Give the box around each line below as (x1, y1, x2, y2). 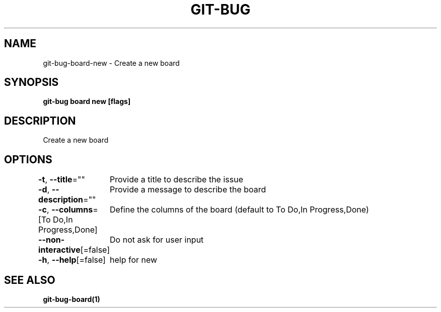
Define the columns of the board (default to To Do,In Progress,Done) (110, 204, 369, 215)
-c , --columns (38, 204, 93, 215)
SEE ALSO (4, 273, 55, 286)
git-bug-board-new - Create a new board (43, 58, 180, 67)
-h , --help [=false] (38, 255, 106, 265)
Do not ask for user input (110, 235, 204, 245)
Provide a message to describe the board (110, 184, 266, 195)
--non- (38, 235, 65, 245)
